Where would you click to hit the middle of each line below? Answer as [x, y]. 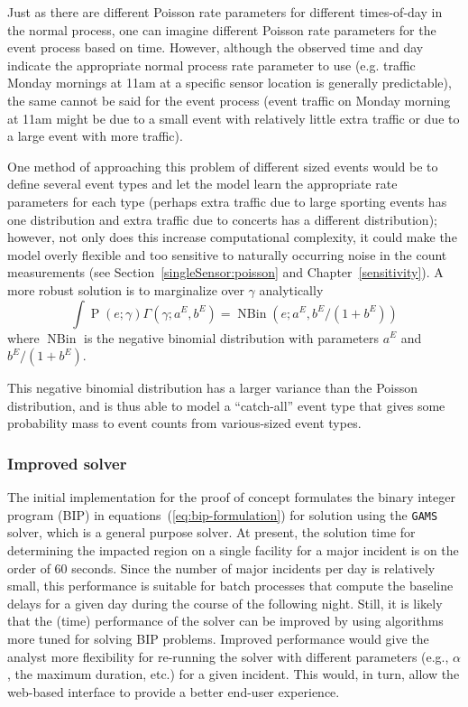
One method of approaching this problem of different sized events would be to [223, 166]
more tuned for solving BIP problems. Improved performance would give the [218, 638]
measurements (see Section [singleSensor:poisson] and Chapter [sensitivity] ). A [225, 272]
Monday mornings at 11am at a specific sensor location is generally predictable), [229, 83]
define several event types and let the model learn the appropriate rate [202, 184]
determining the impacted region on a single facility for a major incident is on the [233, 549]
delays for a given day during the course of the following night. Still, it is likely [225, 603]
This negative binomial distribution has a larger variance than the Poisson [212, 388]
